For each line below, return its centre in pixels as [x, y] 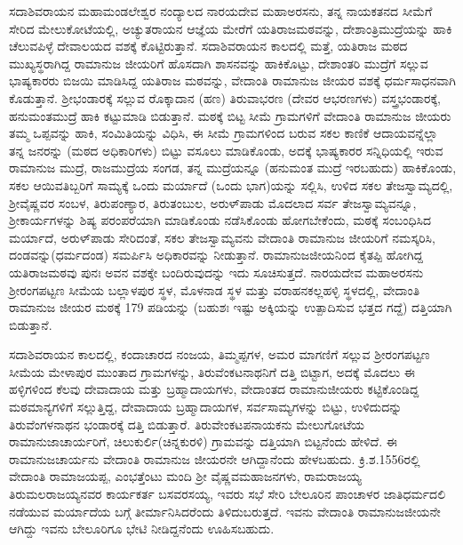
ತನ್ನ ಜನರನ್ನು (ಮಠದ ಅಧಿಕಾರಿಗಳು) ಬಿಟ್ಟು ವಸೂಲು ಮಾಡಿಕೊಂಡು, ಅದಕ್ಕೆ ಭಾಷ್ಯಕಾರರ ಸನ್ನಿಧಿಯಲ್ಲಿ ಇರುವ [226, 150]
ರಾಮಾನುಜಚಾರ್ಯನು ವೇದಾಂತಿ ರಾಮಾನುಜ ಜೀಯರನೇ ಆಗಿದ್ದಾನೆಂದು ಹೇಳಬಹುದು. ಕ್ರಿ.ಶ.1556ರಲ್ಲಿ [215, 458]
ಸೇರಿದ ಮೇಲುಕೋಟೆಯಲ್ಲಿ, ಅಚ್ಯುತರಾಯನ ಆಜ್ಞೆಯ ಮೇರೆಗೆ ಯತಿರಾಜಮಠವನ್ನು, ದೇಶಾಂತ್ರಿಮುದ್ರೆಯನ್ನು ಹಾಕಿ [231, 28]
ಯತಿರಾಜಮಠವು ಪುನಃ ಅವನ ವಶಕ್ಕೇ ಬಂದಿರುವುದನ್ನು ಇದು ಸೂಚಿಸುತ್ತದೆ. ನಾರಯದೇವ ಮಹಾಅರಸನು [216, 272]
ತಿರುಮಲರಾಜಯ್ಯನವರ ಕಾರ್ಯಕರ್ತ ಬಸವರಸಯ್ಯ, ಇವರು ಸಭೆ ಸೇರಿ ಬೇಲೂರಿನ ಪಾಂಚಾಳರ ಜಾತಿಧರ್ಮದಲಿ [228, 494]
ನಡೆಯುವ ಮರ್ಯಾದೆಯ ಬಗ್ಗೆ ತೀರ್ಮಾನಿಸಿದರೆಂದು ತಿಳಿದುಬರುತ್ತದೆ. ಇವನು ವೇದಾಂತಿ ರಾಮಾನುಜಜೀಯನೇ [225, 511]
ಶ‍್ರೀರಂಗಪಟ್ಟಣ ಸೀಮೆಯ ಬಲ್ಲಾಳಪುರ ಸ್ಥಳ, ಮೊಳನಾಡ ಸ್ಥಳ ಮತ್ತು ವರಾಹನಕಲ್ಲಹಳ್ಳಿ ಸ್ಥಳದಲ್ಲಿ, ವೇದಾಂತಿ [215, 289]
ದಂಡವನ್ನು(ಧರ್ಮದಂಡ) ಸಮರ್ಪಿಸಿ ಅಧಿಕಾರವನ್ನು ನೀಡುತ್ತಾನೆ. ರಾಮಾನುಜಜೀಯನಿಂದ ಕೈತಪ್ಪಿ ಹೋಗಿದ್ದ [216, 255]
